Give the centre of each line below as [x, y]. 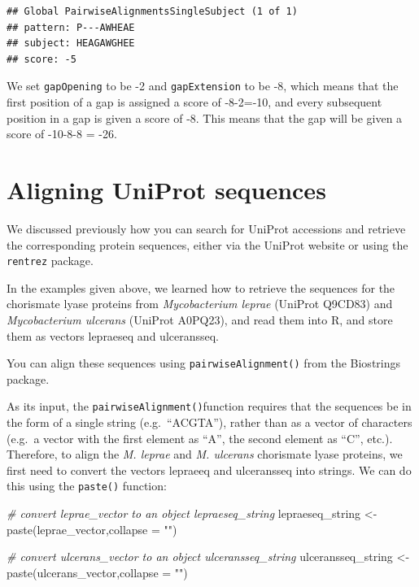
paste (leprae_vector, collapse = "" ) [92, 529]
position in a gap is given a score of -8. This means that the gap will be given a [205, 117]
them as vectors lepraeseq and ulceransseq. [113, 335]
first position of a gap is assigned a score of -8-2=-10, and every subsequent [194, 102]
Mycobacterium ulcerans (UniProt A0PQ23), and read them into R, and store [200, 319]
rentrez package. [50, 261]
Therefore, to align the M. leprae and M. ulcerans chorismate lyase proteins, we [205, 454]
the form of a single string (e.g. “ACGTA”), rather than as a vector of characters [209, 422]
